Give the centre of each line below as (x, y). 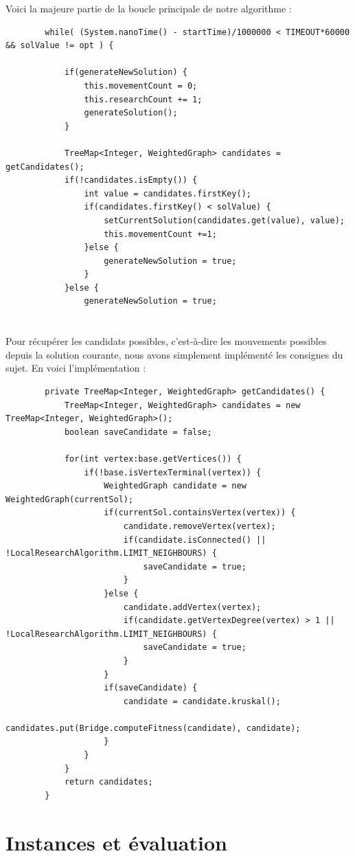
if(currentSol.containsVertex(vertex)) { (200, 513)
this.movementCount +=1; (160, 234)
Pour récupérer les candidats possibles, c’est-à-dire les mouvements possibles (166, 341)
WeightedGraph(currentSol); (70, 499)
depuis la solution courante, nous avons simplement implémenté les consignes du (174, 354)
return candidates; (108, 782)
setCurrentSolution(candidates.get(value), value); (224, 220)
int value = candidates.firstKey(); (168, 193)
